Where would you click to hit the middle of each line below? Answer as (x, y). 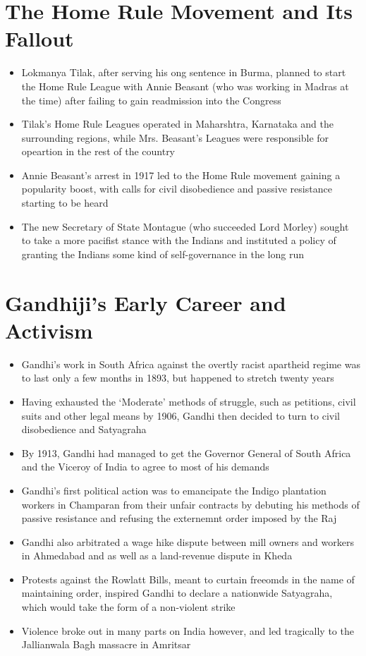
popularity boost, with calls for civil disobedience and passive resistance (177, 189)
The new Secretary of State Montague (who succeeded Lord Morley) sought (185, 226)
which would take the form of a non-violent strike (128, 607)
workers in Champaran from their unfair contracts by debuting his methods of (190, 504)
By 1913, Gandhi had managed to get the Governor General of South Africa (186, 452)
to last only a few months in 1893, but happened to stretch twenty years (178, 378)
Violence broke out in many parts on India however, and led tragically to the (188, 630)
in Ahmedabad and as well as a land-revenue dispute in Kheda (157, 555)
